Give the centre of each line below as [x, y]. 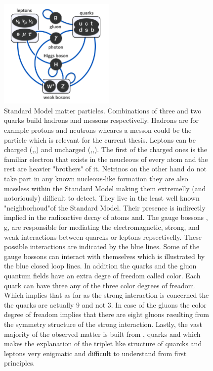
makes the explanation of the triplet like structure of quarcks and [103, 344]
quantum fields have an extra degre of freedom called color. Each [102, 275]
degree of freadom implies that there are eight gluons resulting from [107, 314]
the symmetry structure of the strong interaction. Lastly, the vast [103, 324]
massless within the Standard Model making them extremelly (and [105, 188]
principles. [20, 363]
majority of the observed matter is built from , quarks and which [102, 334]
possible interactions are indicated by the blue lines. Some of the [102, 246]
